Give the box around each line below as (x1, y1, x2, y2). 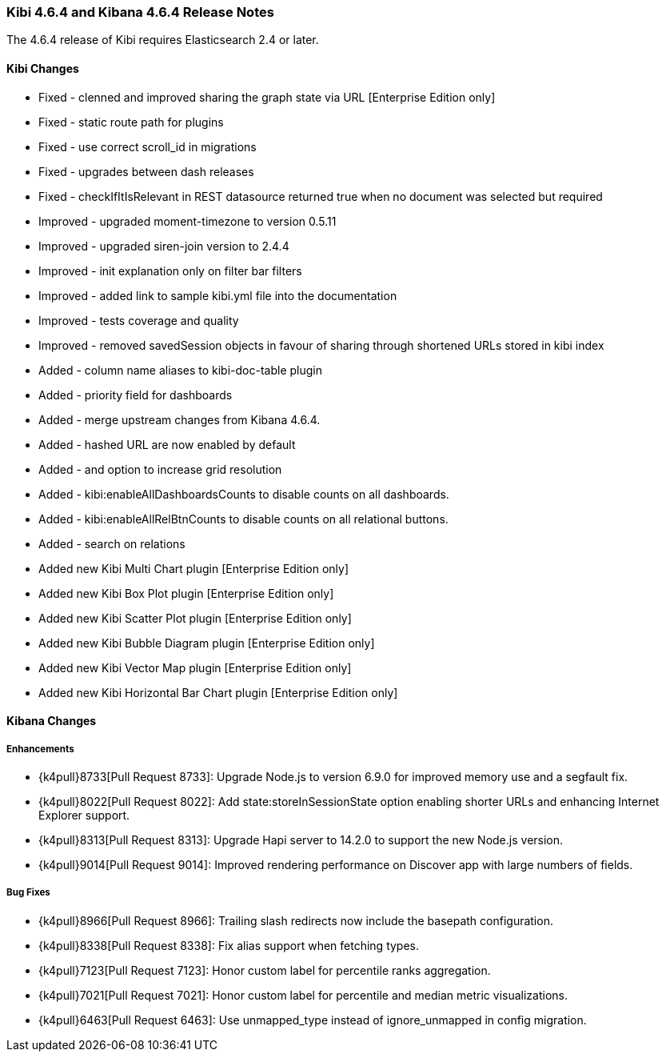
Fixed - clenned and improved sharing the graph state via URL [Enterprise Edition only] (38, 90, 496, 104)
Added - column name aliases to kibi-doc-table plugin (38, 363, 322, 377)
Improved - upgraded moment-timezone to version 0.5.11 (38, 214, 337, 228)
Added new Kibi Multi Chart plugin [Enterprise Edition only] (38, 561, 349, 575)
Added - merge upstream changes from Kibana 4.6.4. (38, 412, 321, 427)
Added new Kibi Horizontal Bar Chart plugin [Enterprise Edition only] (38, 685, 398, 699)
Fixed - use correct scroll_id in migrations (38, 139, 257, 154)
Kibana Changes (6, 714, 97, 728)
